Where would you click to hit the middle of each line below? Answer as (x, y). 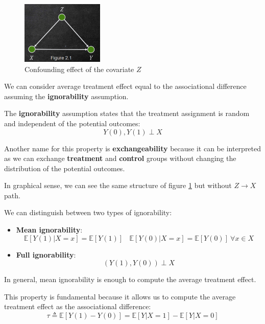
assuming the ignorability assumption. (66, 96)
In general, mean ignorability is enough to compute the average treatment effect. (130, 279)
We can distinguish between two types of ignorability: (88, 212)
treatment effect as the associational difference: (78, 306)
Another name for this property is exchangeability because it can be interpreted (133, 148)
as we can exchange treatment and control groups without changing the (120, 158)
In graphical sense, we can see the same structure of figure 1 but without (118, 185)
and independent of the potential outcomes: (72, 123)
